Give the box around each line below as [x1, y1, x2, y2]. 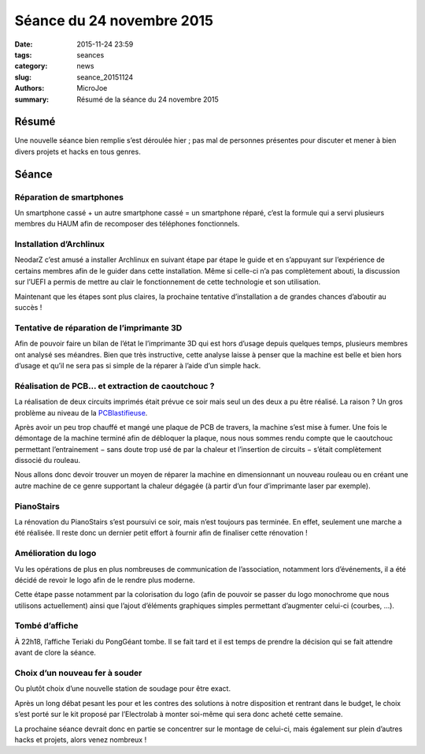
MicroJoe [76, 84, 108, 93]
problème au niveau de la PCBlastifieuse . [14, 408, 148, 417]
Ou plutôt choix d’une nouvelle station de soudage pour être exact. [14, 684, 231, 693]
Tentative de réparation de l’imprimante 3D [14, 322, 183, 333]
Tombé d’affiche [14, 620, 79, 631]
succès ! [14, 303, 42, 312]
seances [76, 50, 105, 59]
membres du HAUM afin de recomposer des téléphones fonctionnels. [14, 219, 240, 229]
